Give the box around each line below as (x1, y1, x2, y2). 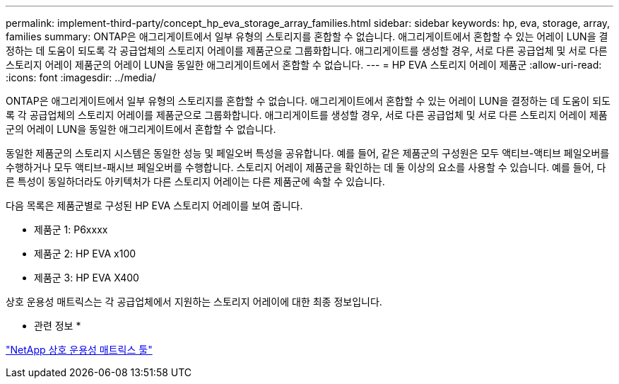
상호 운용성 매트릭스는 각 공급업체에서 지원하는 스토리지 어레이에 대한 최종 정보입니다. (6, 296, 382, 308)
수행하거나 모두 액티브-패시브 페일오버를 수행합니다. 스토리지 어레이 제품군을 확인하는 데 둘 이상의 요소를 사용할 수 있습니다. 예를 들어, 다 (6, 161, 606, 173)
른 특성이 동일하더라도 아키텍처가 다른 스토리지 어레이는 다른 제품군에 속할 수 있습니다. (6, 175, 385, 187)
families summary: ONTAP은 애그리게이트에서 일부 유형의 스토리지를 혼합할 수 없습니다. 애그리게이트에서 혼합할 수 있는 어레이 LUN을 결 (6, 30, 608, 42)
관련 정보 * (34, 320, 81, 332)
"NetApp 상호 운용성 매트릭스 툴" (6, 344, 153, 356)
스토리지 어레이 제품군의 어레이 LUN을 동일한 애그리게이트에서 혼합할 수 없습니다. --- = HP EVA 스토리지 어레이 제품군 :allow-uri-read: (6, 59, 602, 71)
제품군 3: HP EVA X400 (34, 272, 139, 284)
